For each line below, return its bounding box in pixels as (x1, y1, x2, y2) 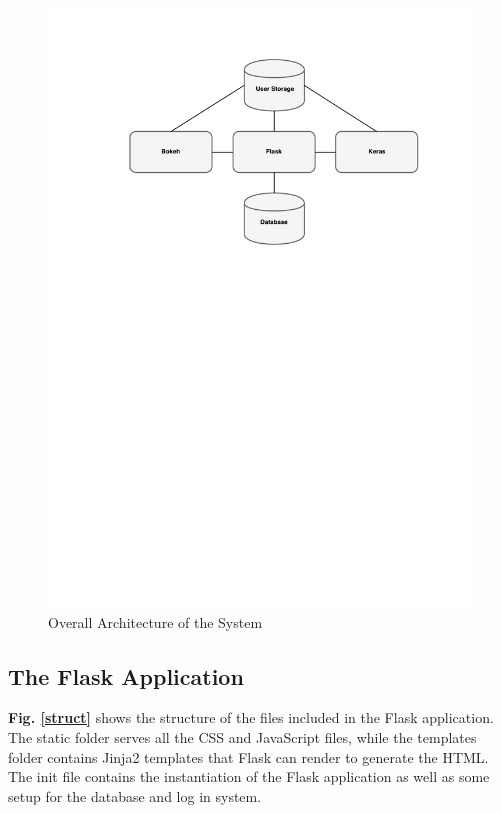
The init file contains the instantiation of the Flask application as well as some (8, 766, 490, 787)
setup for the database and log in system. (8, 785, 262, 806)
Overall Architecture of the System (48, 611, 263, 632)
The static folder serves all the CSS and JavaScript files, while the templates (8, 726, 477, 747)
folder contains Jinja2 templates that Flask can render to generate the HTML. (8, 746, 489, 767)
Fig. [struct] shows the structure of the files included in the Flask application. (8, 707, 494, 728)
